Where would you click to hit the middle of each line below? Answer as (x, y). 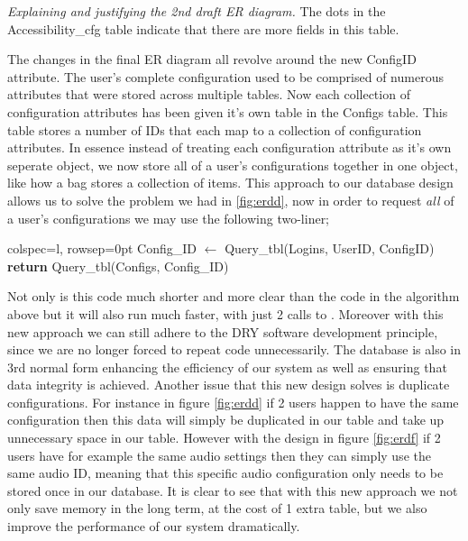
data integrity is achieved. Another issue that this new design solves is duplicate (229, 385)
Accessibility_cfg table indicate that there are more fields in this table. (203, 28)
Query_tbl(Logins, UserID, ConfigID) (330, 248)
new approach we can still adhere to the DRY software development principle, (223, 331)
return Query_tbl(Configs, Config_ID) (118, 266)
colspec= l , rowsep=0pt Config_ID (102, 248)
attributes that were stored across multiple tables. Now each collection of (209, 94)
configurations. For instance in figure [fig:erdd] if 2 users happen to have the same (233, 402)
